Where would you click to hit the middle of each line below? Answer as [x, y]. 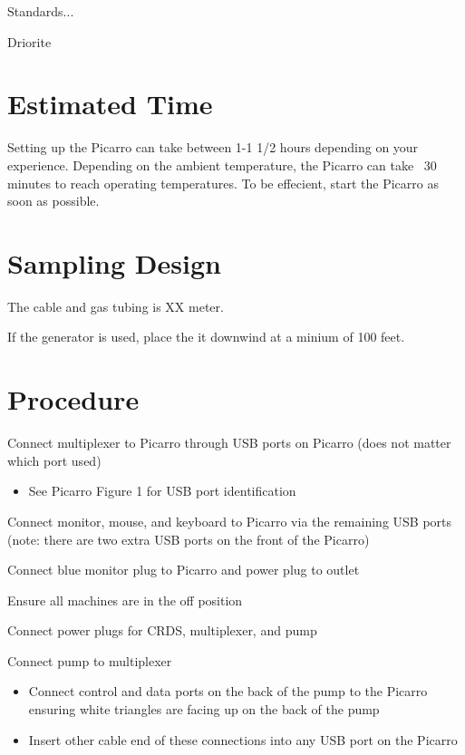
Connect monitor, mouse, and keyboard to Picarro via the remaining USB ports [230, 521]
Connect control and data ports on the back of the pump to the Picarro [228, 691]
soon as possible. [53, 201]
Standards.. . [41, 11]
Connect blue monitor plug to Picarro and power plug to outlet [184, 570]
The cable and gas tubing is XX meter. [116, 306]
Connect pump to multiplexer [90, 660]
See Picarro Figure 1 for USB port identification [162, 491]
